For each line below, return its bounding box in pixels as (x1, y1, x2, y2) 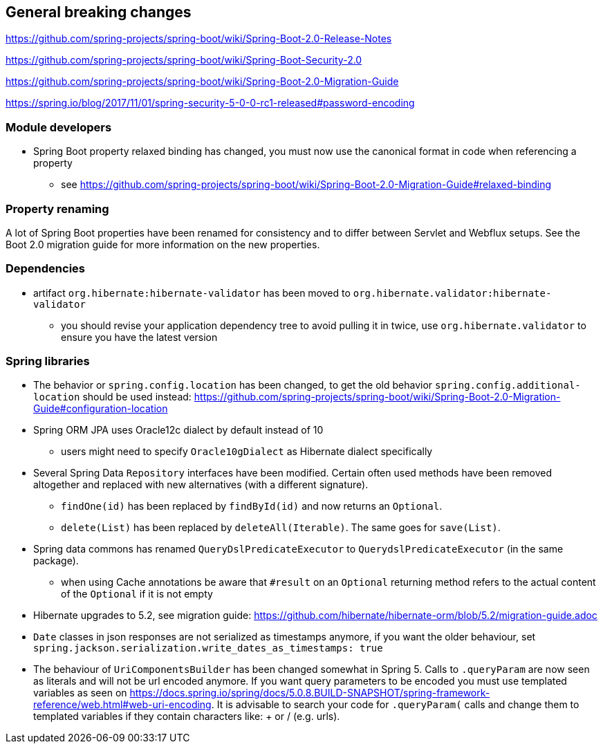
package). (33, 555, 79, 567)
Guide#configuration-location (33, 403, 168, 415)
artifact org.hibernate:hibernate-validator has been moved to (33, 286, 351, 299)
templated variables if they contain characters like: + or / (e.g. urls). (33, 710, 340, 723)
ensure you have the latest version (61, 331, 218, 343)
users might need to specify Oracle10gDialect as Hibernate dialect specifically (61, 445, 433, 458)
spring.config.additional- (435, 380, 581, 391)
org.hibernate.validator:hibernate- (353, 287, 552, 299)
